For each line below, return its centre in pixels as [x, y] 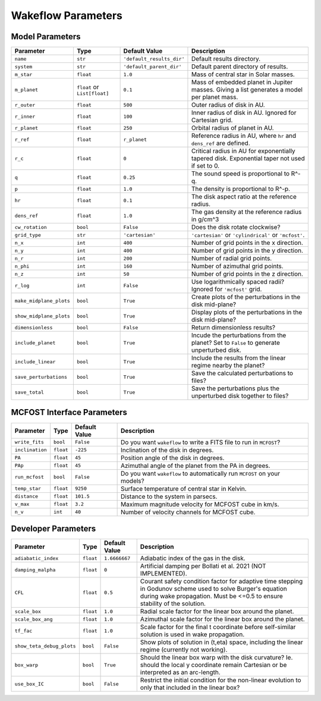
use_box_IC [29, 684]
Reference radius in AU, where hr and [244, 136]
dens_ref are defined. [221, 143]
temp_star [28, 488]
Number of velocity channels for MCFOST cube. [188, 512]
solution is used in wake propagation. [192, 634]
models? [133, 480]
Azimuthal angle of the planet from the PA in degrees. [195, 466]
